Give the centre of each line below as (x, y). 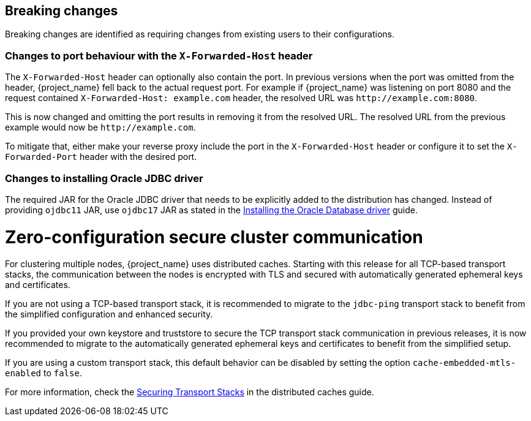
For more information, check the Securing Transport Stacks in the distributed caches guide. (190, 392)
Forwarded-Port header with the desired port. (101, 157)
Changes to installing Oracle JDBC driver (104, 178)
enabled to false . (43, 373)
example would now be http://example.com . (100, 127)
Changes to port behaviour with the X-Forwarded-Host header (159, 55)
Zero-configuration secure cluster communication (214, 237)
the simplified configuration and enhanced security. (109, 314)
